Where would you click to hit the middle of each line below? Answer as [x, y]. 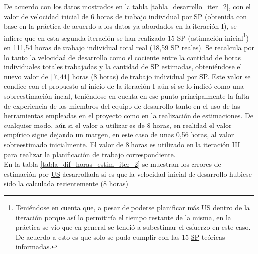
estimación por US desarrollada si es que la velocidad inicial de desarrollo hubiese [128, 173]
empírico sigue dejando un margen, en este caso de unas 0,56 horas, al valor [119, 135]
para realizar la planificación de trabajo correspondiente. [90, 154]
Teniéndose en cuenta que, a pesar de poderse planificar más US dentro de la [132, 207]
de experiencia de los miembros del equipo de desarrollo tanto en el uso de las [122, 105]
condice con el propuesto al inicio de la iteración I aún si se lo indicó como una [124, 86]
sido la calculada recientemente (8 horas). [67, 183]
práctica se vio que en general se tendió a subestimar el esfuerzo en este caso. [133, 227]
